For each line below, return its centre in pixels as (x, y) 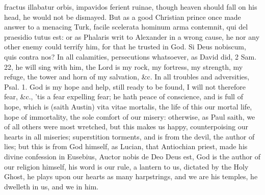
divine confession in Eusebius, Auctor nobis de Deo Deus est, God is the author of (132, 156)
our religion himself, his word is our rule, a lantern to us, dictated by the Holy (126, 166)
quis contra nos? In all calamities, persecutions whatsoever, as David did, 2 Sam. (130, 56)
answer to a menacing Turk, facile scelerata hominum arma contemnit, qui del (126, 27)
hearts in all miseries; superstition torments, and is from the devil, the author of (129, 136)
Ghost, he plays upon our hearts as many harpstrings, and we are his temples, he (131, 176)
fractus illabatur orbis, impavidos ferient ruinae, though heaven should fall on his (131, 7)
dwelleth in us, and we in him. (51, 186)
